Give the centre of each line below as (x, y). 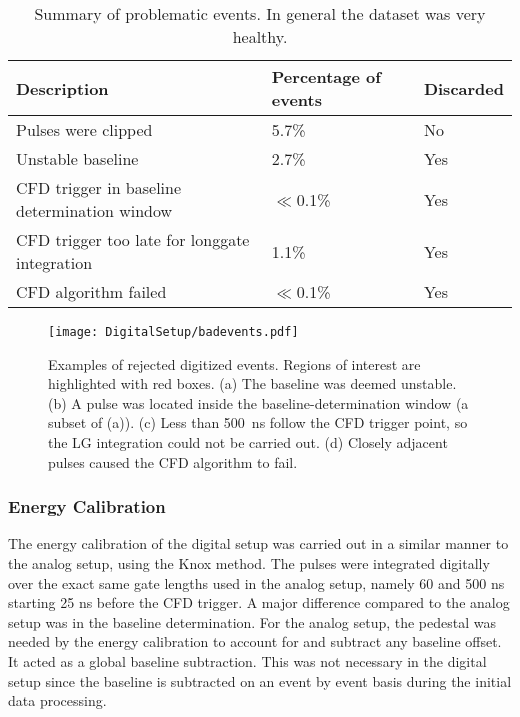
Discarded (463, 88)
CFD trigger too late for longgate (133, 239)
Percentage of (326, 76)
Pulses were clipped (84, 129)
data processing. (57, 700)
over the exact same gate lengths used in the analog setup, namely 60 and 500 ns (256, 582)
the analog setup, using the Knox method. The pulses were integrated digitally (249, 563)
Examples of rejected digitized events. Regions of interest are (234, 363)
